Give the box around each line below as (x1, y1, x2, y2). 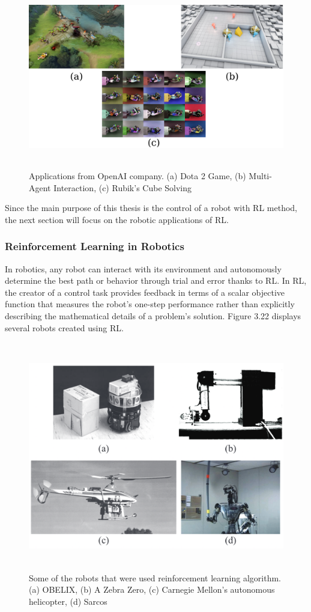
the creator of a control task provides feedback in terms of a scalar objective (5, 286, 285, 298)
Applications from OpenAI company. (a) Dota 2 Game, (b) (29, 169, 246, 182)
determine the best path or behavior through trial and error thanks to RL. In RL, (5, 274, 307, 287)
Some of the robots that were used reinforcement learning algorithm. (29, 571, 281, 584)
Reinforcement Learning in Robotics (5, 239, 184, 254)
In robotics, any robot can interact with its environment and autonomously (5, 262, 282, 275)
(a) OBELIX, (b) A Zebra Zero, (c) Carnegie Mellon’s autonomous (29, 583, 275, 596)
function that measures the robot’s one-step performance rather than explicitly (5, 298, 295, 310)
